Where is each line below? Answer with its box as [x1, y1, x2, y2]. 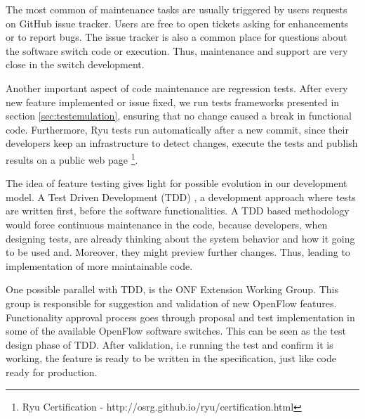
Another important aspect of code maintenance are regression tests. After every [6, 80, 348, 95]
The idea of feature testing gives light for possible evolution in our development [6, 176, 347, 191]
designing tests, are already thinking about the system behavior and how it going [6, 231, 355, 245]
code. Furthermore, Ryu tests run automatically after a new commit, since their [6, 122, 349, 136]
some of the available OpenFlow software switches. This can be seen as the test [6, 323, 346, 338]
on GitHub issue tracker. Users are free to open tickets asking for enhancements [6, 15, 349, 30]
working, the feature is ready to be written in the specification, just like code [6, 351, 336, 366]
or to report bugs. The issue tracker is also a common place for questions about [6, 30, 347, 44]
